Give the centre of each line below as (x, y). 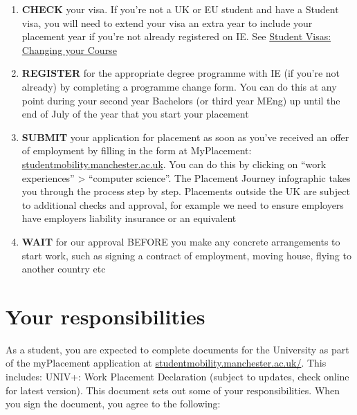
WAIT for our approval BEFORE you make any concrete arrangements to (181, 241)
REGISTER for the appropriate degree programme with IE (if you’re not (181, 73)
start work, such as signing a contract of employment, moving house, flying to (186, 255)
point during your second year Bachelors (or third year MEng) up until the (181, 100)
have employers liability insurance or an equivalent (129, 218)
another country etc (64, 269)
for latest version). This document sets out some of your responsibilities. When (173, 390)
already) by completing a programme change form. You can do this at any (179, 86)
